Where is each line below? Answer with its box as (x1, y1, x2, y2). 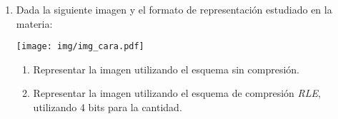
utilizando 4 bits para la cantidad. (33, 100, 182, 115)
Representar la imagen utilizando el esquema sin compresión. (33, 61, 299, 76)
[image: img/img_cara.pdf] (16, 41, 144, 52)
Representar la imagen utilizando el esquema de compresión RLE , (33, 86, 321, 100)
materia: (16, 16, 53, 31)
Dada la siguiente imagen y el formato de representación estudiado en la (16, 2, 332, 16)
